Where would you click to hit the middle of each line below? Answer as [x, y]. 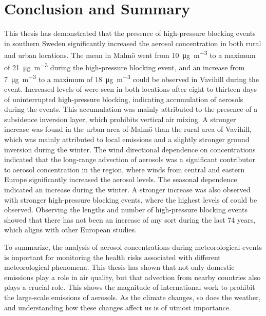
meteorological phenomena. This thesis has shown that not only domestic [119, 267]
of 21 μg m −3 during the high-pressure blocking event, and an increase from [125, 66]
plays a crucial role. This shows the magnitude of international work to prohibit [130, 287]
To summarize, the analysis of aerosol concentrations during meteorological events [133, 246]
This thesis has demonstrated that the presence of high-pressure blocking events [130, 33]
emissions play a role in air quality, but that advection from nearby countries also [132, 277]
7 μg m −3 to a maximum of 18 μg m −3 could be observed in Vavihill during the [132, 78]
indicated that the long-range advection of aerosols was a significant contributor [130, 159]
